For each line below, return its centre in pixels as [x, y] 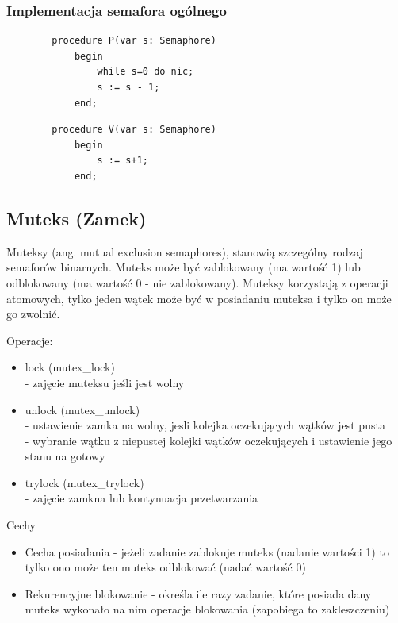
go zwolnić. [33, 314]
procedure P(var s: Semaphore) [134, 41]
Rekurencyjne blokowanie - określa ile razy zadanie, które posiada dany [198, 593]
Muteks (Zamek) [77, 218]
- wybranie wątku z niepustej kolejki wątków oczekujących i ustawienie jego [209, 440]
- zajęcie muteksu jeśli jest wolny [105, 382]
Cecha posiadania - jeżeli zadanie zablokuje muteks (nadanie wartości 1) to [207, 551]
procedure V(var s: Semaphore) [134, 130]
